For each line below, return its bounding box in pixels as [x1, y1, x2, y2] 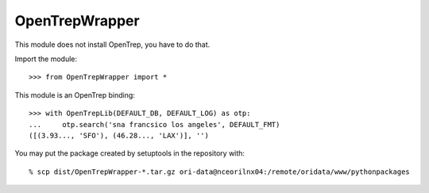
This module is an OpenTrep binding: [14, 90, 135, 99]
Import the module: [14, 54, 78, 64]
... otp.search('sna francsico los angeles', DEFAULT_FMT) [29, 120, 280, 129]
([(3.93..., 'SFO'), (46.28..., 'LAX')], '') [29, 131, 210, 140]
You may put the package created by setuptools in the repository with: [14, 149, 245, 158]
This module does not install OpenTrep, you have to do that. [14, 40, 211, 49]
